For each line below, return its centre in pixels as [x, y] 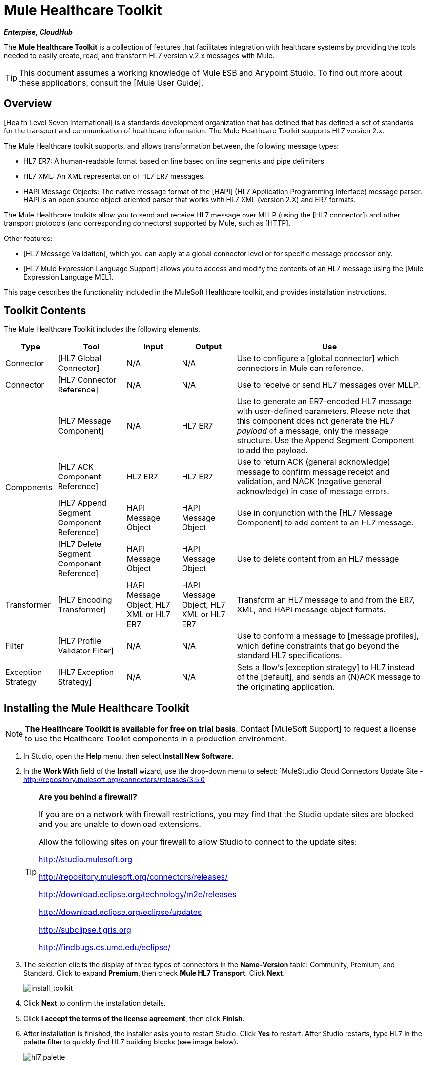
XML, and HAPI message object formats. [311, 610]
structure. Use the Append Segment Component [326, 441]
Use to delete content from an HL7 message [318, 559]
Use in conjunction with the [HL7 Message [315, 513]
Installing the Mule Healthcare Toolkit [97, 708]
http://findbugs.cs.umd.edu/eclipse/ [105, 947]
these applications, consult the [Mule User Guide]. [111, 82]
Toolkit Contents [45, 311]
